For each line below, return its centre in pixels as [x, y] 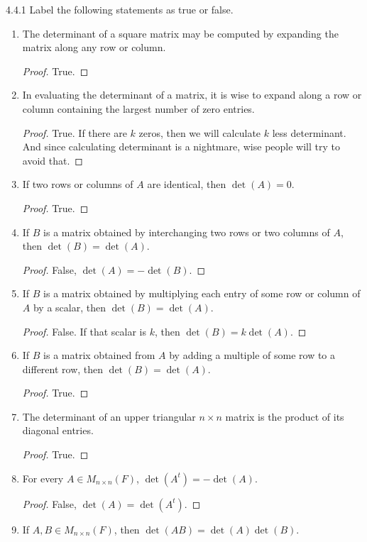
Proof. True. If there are [75, 132]
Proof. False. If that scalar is [84, 331]
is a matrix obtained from [99, 355]
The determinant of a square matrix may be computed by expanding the [180, 33]
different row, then [63, 369]
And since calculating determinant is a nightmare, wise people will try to [181, 146]
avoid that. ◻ [53, 160]
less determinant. [309, 132]
